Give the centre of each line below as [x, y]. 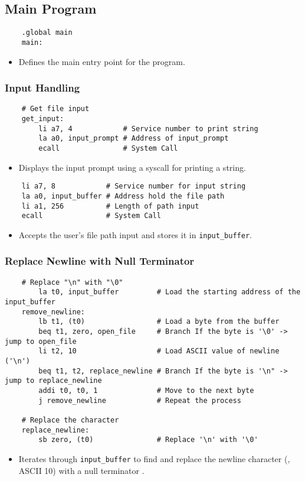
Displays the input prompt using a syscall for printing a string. [132, 167]
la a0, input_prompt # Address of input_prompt [134, 139]
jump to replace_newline [53, 381]
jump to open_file [41, 341]
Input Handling [42, 88]
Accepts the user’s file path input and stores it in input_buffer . [135, 234]
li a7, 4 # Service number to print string [148, 129]
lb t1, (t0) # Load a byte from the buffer [159, 322]
